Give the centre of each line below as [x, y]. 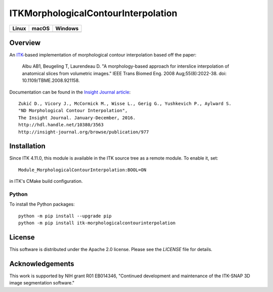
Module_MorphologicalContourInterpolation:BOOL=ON [82, 170]
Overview [25, 43]
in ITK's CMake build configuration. [46, 181]
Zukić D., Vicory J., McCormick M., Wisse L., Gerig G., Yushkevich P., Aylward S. [125, 104]
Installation [27, 146]
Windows [67, 28]
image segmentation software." [42, 283]
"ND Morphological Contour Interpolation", [73, 111]
